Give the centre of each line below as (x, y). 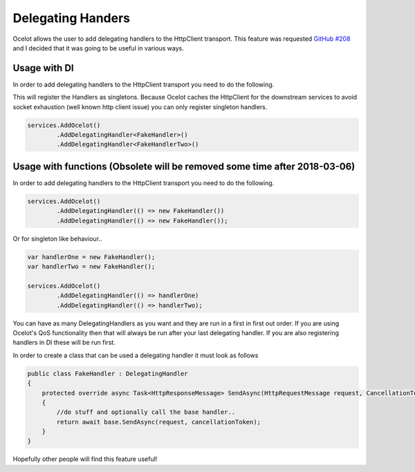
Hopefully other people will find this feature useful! (85, 459)
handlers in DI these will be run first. (64, 343)
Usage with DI (43, 68)
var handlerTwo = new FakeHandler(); (91, 267)
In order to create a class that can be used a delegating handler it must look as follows (136, 355)
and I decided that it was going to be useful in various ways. (99, 48)
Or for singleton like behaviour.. (57, 238)
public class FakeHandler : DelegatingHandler (108, 374)
